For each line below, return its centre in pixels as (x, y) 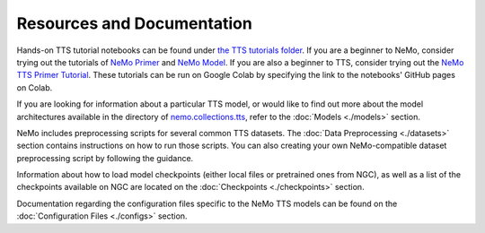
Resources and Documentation (135, 23)
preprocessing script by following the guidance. (105, 158)
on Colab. (35, 87)
